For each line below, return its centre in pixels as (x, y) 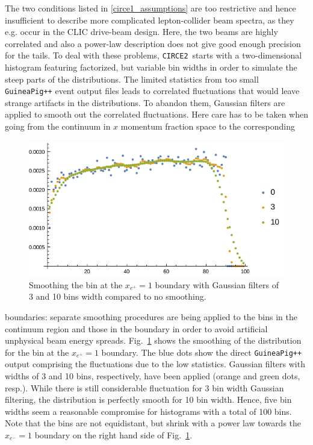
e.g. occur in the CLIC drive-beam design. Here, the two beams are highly (141, 32)
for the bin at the (37, 352)
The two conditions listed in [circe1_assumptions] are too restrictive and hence (150, 8)
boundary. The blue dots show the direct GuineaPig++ (202, 352)
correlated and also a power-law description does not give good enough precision (153, 43)
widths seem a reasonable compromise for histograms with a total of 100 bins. (148, 411)
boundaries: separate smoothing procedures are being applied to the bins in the (151, 317)
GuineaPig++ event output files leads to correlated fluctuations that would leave (152, 91)
